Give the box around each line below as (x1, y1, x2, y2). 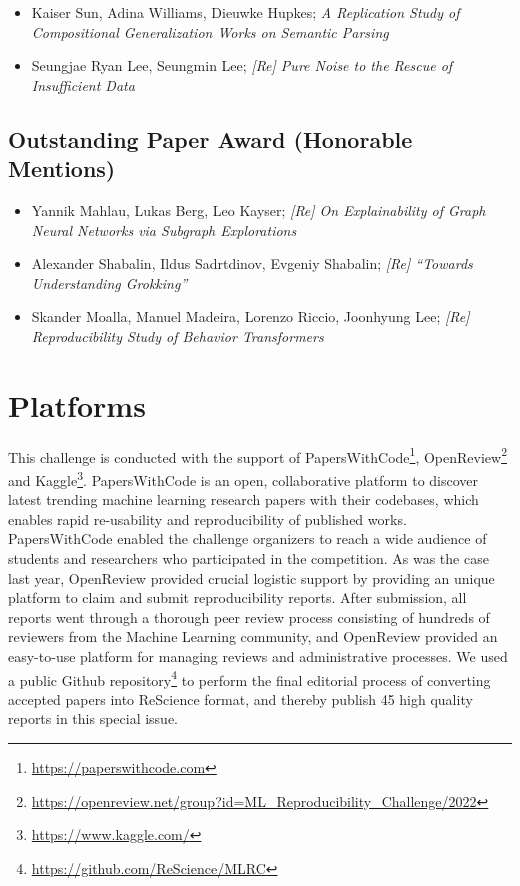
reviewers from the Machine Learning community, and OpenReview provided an (8, 626, 498, 647)
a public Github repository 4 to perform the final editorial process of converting (8, 666, 491, 690)
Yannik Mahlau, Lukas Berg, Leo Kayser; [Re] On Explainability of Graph (31, 199, 486, 220)
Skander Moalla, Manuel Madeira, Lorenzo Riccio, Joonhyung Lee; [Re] (31, 306, 470, 327)
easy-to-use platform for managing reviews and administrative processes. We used (8, 645, 508, 666)
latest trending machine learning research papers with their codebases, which (8, 489, 479, 510)
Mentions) (8, 153, 116, 184)
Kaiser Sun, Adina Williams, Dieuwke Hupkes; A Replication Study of (31, 2, 460, 22)
